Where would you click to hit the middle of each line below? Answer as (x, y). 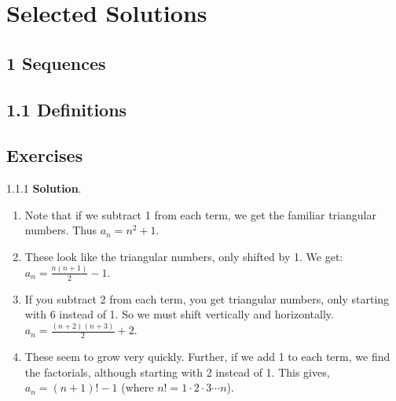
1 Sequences (56, 63)
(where (137, 387)
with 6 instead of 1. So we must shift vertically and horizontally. (179, 314)
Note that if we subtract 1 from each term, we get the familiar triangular (200, 214)
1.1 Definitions (67, 109)
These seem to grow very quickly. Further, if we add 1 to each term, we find (207, 356)
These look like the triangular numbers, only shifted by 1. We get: (184, 256)
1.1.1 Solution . (44, 188)
